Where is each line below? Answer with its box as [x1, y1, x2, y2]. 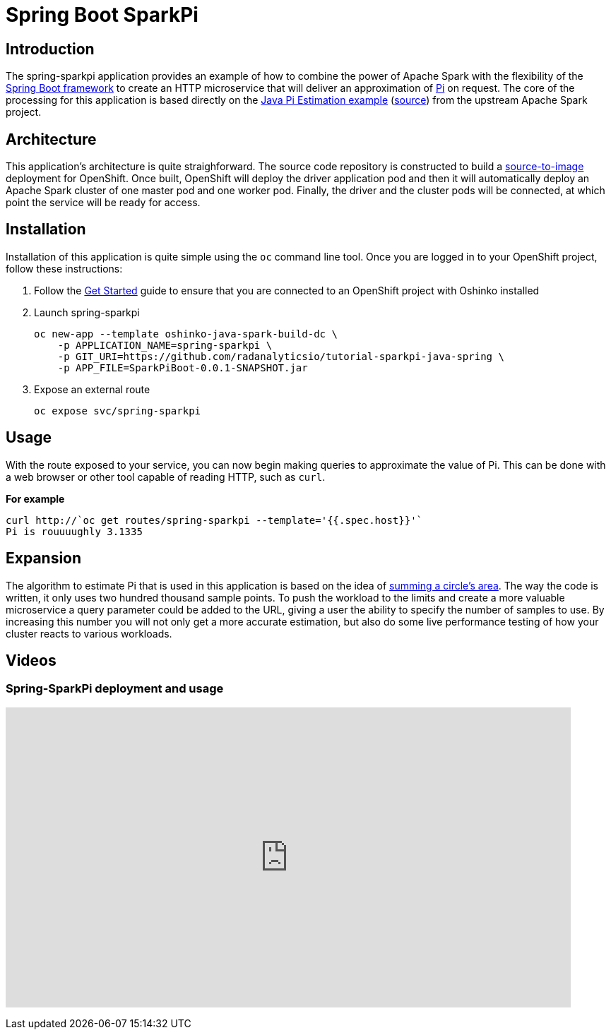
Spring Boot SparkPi [6, 3, 198, 27]
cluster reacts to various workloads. [6, 627, 172, 640]
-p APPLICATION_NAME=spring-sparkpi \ [57, 339, 273, 351]
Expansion [6, 549, 82, 568]
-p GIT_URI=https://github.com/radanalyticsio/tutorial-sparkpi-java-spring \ [57, 350, 504, 362]
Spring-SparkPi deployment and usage [6, 681, 224, 696]
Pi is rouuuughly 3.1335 [6, 525, 143, 537]
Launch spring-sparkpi [34, 306, 140, 318]
